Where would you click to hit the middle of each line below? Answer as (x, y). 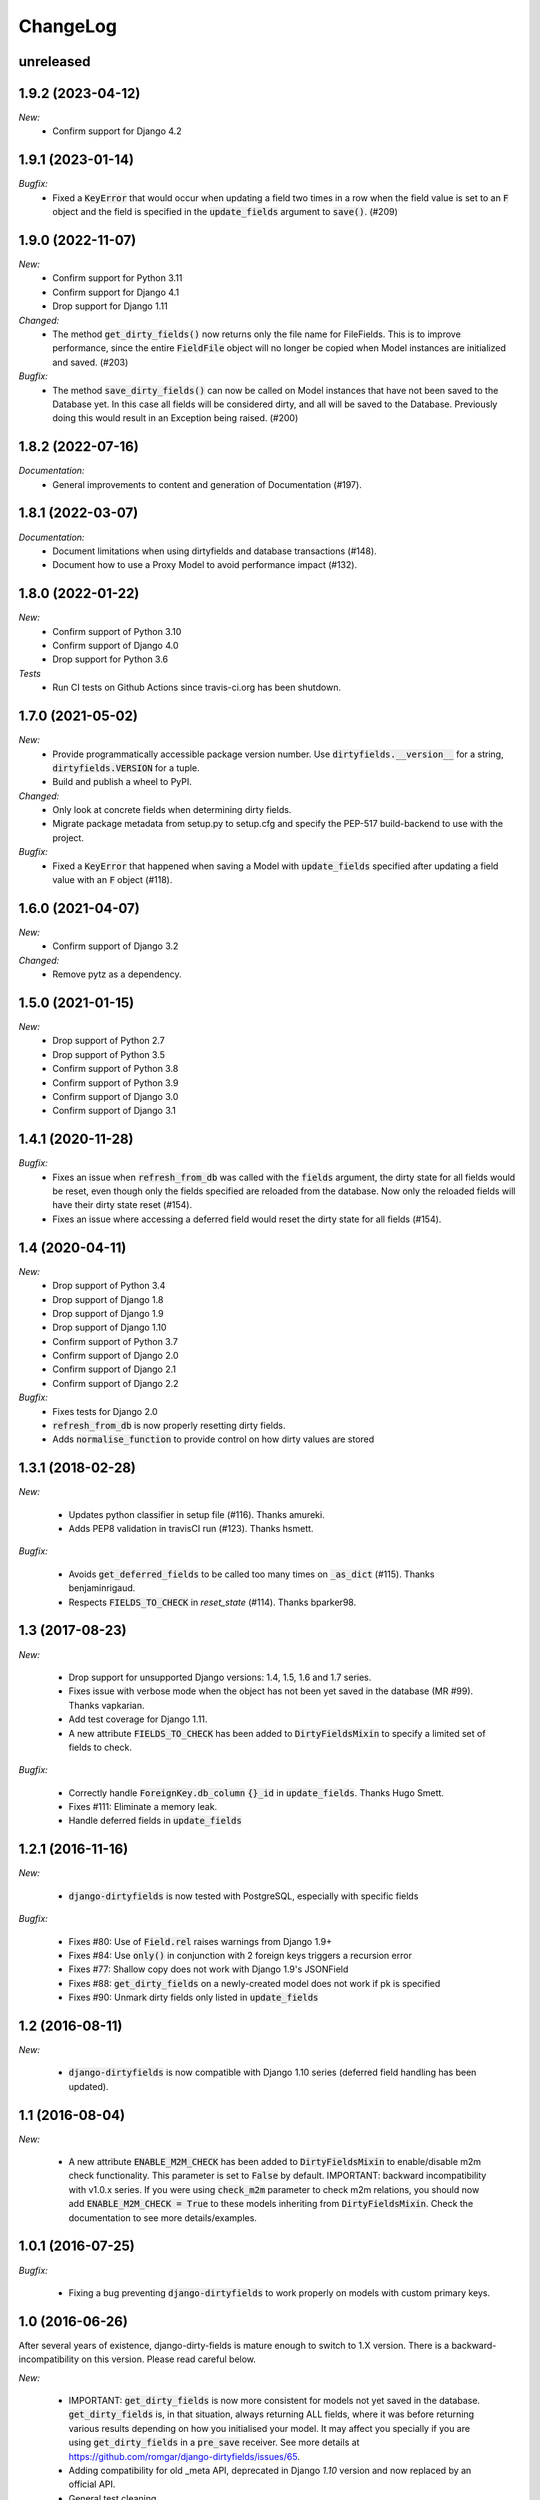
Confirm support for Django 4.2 (117, 131)
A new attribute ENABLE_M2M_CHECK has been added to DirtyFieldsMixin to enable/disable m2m (275, 2162)
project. (68, 837)
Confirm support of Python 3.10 (117, 631)
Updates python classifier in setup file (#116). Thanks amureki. (196, 1514)
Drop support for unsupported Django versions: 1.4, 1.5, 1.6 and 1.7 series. (220, 1677)
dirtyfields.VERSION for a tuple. (126, 767)
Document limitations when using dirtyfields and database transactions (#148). (214, 551)
